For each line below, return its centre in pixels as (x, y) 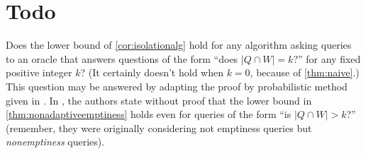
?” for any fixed (327, 58)
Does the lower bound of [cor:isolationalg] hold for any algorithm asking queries (179, 45)
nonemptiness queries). (55, 142)
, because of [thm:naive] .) (305, 72)
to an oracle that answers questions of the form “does (122, 58)
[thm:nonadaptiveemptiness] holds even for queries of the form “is (149, 114)
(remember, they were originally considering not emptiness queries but (159, 128)
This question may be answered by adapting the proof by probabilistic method (177, 86)
